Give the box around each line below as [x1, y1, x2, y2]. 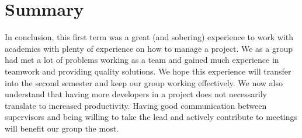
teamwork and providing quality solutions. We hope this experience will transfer [5, 65, 291, 77]
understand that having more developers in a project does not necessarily [5, 88, 267, 100]
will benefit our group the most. [5, 122, 119, 134]
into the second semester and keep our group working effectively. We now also [5, 76, 283, 89]
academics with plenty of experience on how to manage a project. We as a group [5, 42, 293, 54]
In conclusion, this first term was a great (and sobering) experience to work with [5, 31, 294, 43]
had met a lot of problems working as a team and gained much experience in [5, 54, 279, 66]
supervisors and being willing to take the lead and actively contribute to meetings [5, 111, 297, 123]
